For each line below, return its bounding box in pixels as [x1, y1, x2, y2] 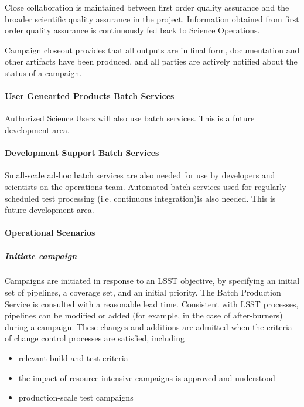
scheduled [5, 192, 39, 204]
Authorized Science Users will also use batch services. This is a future [5, 112, 255, 124]
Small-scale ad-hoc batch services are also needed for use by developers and [5, 169, 275, 181]
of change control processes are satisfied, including [5, 332, 185, 344]
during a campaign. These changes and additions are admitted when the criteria [5, 320, 292, 333]
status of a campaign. [5, 66, 82, 79]
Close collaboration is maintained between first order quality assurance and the [5, 1, 289, 13]
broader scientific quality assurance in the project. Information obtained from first [5, 12, 299, 25]
